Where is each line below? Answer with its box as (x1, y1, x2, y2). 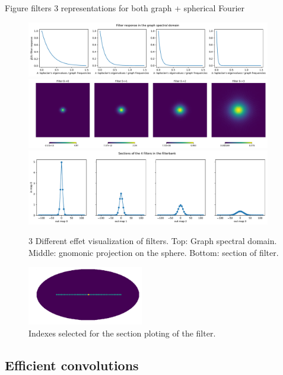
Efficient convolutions (5, 355, 139, 374)
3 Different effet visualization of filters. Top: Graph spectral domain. (28, 235, 277, 247)
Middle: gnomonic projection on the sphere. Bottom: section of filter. (28, 246, 279, 258)
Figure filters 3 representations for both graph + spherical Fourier (5, 2, 244, 14)
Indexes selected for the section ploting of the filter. (28, 326, 216, 339)
